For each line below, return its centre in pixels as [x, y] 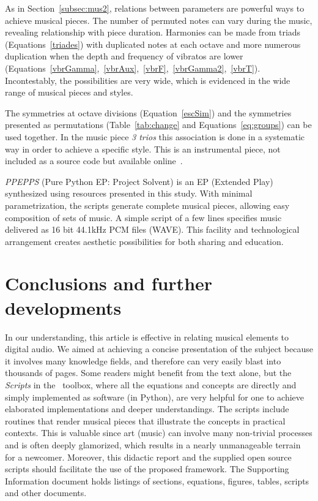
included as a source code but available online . [94, 161]
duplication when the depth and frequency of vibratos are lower [124, 56]
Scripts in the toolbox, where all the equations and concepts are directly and [151, 384]
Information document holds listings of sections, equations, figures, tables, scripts [157, 480]
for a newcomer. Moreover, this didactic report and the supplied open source [148, 457]
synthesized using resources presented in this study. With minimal [129, 193]
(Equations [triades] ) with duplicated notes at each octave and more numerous [153, 44]
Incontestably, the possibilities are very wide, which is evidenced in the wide [148, 80]
